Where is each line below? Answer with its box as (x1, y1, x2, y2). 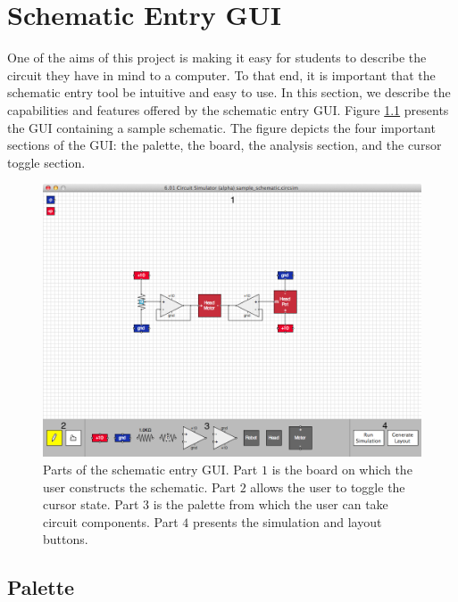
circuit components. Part (43, 512, 179, 531)
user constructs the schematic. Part (43, 477, 237, 496)
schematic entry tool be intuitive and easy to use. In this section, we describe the (7, 83, 451, 102)
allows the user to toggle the (250, 477, 405, 496)
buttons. (43, 530, 88, 548)
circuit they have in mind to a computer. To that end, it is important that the (7, 65, 436, 84)
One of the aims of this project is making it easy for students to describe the (7, 48, 427, 67)
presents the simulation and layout (192, 512, 382, 531)
